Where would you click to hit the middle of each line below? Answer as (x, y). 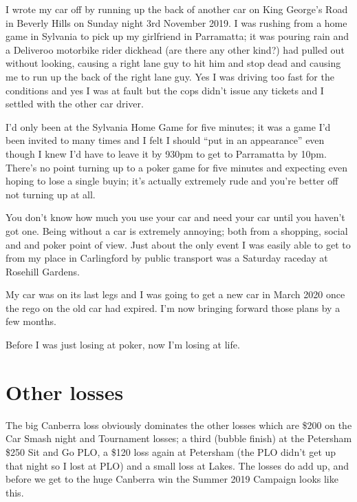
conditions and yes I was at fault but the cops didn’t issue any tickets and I (165, 90)
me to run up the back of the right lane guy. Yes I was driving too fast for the (170, 76)
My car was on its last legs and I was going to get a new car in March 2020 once (175, 294)
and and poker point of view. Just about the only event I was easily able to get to (178, 244)
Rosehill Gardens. (43, 271)
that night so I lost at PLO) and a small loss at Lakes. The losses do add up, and (177, 465)
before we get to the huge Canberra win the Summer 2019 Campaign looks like (172, 479)
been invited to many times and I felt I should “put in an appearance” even (165, 140)
